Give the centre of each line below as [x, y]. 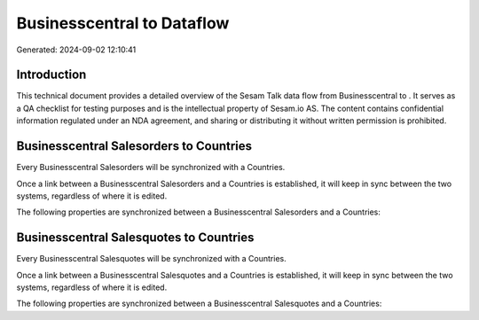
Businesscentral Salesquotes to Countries [135, 238]
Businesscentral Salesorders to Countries [134, 146]
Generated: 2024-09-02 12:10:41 [76, 50]
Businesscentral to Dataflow [123, 23]
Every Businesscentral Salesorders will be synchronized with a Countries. [151, 168]
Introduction [51, 75]
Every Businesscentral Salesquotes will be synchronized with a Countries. [152, 259]
